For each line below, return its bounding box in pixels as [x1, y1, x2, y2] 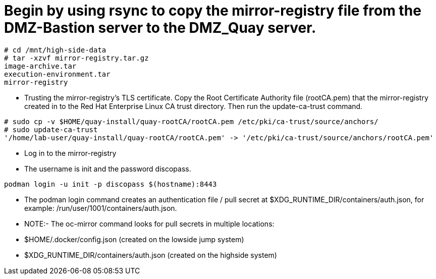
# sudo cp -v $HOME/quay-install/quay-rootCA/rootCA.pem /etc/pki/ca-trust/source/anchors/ [4, 117, 378, 126]
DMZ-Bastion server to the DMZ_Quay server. [4, 19, 316, 36]
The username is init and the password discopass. [24, 164, 191, 173]
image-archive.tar [4, 62, 77, 70]
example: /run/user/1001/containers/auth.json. [24, 203, 177, 212]
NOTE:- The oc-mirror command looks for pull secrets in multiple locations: [24, 219, 275, 228]
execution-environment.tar [4, 70, 111, 78]
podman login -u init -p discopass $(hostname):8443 [4, 180, 217, 188]
